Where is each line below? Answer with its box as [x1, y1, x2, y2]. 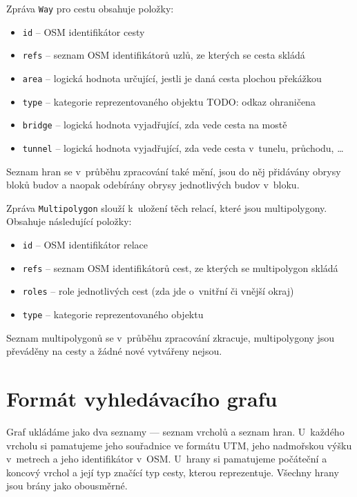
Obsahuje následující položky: [6, 214, 132, 228]
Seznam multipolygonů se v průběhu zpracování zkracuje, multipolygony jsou [6, 330, 335, 344]
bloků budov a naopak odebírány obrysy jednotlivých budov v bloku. [6, 177, 300, 192]
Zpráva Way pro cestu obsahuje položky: [6, 1, 174, 15]
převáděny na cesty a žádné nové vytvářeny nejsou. [6, 344, 222, 358]
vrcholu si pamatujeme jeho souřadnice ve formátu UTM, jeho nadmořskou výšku [6, 438, 352, 452]
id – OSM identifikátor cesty [22, 24, 145, 39]
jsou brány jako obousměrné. [6, 478, 128, 493]
